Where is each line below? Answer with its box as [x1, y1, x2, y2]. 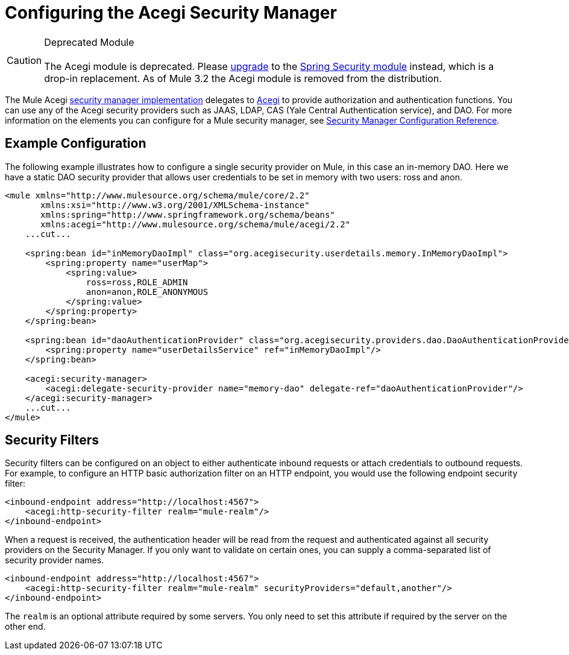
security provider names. [5, 555, 104, 566]
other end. [5, 621, 46, 632]
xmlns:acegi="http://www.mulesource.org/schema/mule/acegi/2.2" [40, 219, 351, 229]
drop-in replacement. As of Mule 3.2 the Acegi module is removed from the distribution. [44, 72, 442, 84]
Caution [7, 54, 42, 66]
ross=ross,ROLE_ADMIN [86, 277, 188, 287]
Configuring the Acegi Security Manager [5, 2, 337, 23]
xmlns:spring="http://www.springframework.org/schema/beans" [40, 209, 335, 220]
